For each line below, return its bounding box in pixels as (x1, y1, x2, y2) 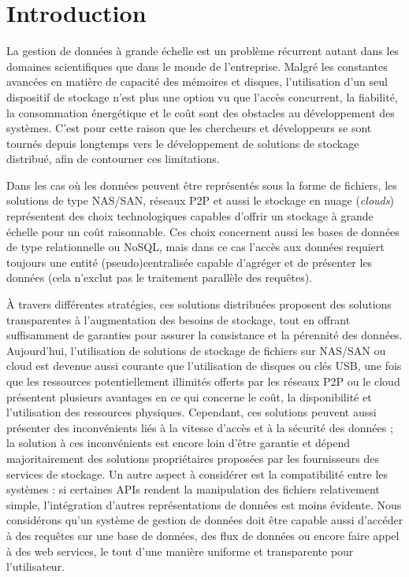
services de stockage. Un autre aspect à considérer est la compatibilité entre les (6, 465, 389, 482)
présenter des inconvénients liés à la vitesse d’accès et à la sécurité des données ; (6, 419, 393, 435)
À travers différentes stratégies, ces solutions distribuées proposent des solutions (6, 296, 392, 313)
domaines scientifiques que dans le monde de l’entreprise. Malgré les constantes (6, 57, 388, 74)
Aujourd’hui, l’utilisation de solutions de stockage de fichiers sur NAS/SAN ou (6, 342, 386, 358)
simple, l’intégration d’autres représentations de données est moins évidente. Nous (6, 496, 402, 512)
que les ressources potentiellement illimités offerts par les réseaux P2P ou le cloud (6, 373, 400, 389)
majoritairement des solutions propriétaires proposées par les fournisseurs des (6, 449, 379, 466)
